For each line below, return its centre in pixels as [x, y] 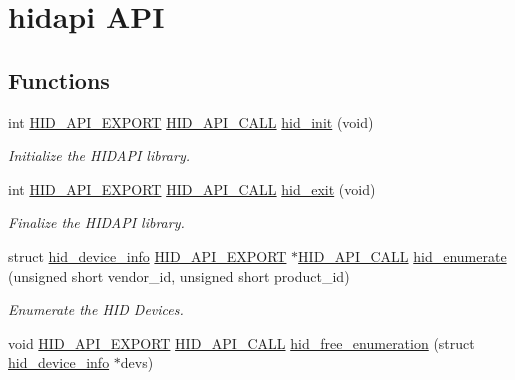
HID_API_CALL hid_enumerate [402, 255]
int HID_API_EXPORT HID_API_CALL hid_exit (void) [192, 188]
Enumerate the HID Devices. [96, 309]
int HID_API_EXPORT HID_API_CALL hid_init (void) [191, 121]
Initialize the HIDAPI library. [99, 155]
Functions [59, 79]
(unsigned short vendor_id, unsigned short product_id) [179, 275]
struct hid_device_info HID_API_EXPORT [147, 255]
